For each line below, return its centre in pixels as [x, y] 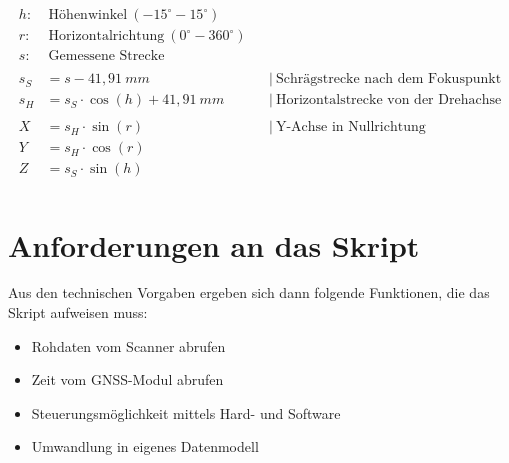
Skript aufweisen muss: [78, 312]
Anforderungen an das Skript [214, 244]
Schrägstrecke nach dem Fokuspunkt [388, 79]
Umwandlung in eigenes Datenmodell [145, 446]
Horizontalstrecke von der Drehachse [388, 100]
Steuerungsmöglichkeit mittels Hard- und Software [186, 412]
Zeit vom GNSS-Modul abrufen [127, 379]
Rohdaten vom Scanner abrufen [128, 345]
